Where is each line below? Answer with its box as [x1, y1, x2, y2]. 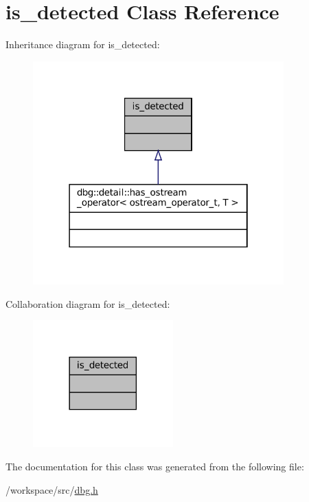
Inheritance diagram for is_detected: [5, 37, 160, 52]
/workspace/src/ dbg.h [5, 482, 98, 496]
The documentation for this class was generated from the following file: [5, 459, 304, 474]
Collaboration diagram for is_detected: [5, 296, 170, 311]
